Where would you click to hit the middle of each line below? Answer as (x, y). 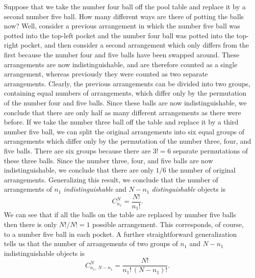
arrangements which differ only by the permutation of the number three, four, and (127, 141)
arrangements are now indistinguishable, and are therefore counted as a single (121, 64)
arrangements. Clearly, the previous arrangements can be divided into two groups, (127, 83)
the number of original (202, 170)
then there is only (30, 224)
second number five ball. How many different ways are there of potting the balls (124, 16)
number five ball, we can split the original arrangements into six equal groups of (124, 131)
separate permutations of (211, 150)
